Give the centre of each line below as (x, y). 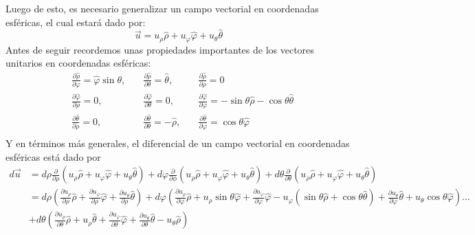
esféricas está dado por (53, 156)
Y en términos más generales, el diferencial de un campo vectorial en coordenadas (178, 143)
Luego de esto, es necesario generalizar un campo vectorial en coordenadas (162, 8)
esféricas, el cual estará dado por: (76, 22)
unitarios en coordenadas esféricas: (78, 63)
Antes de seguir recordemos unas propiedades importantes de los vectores (160, 49)
